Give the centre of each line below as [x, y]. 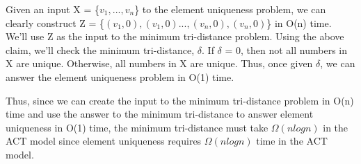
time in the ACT [292, 141]
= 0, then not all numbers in [286, 49]
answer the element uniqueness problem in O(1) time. [120, 76]
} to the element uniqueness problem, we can [230, 9]
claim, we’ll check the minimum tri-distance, [100, 49]
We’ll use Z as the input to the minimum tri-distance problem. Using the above [175, 36]
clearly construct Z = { [55, 22]
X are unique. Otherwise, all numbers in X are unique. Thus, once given [159, 63]
